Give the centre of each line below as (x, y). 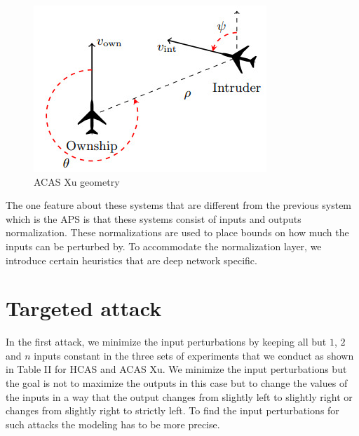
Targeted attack (84, 308)
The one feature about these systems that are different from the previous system (179, 205)
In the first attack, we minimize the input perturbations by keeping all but (166, 342)
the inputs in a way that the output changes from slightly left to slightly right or (179, 396)
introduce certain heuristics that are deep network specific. (131, 260)
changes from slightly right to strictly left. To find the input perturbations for (172, 410)
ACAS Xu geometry (77, 181)
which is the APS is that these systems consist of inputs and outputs (154, 218)
